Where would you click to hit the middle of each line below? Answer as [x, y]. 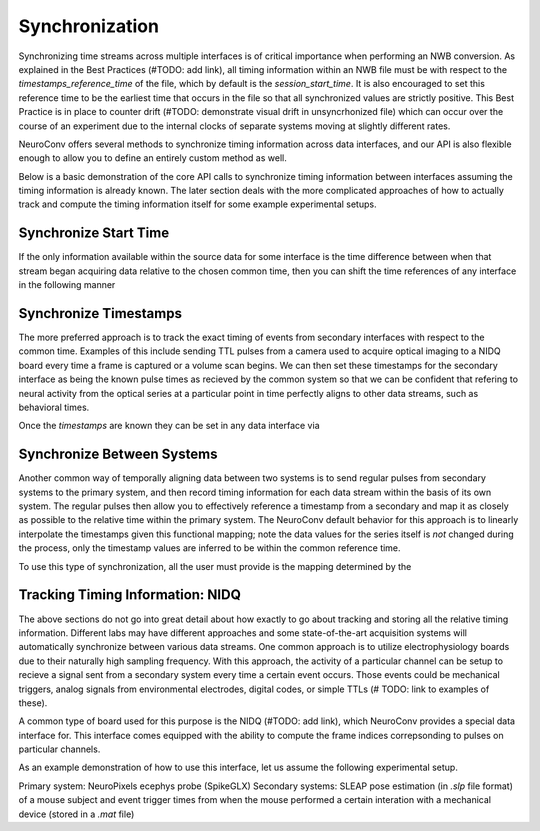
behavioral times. [54, 407]
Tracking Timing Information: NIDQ [130, 595]
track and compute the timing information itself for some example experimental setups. [197, 204]
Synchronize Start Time [94, 233]
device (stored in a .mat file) [76, 814]
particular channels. [59, 749]
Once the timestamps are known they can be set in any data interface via [169, 426]
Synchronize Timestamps [100, 313]
